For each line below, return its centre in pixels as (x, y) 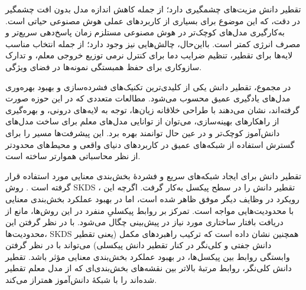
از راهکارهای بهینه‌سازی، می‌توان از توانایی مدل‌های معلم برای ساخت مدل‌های (142, 121)
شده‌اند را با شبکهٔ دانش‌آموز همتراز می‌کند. (81, 280)
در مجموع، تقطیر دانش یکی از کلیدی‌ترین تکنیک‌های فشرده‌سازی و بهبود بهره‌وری (148, 86)
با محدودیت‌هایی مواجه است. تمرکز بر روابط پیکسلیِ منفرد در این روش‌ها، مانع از (150, 210)
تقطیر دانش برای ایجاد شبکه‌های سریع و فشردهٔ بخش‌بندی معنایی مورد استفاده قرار (153, 175)
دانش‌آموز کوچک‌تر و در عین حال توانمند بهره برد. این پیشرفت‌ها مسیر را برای (143, 132)
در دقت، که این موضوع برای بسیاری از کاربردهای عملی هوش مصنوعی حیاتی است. (153, 20)
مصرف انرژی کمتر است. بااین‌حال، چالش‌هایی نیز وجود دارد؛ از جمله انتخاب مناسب (153, 43)
